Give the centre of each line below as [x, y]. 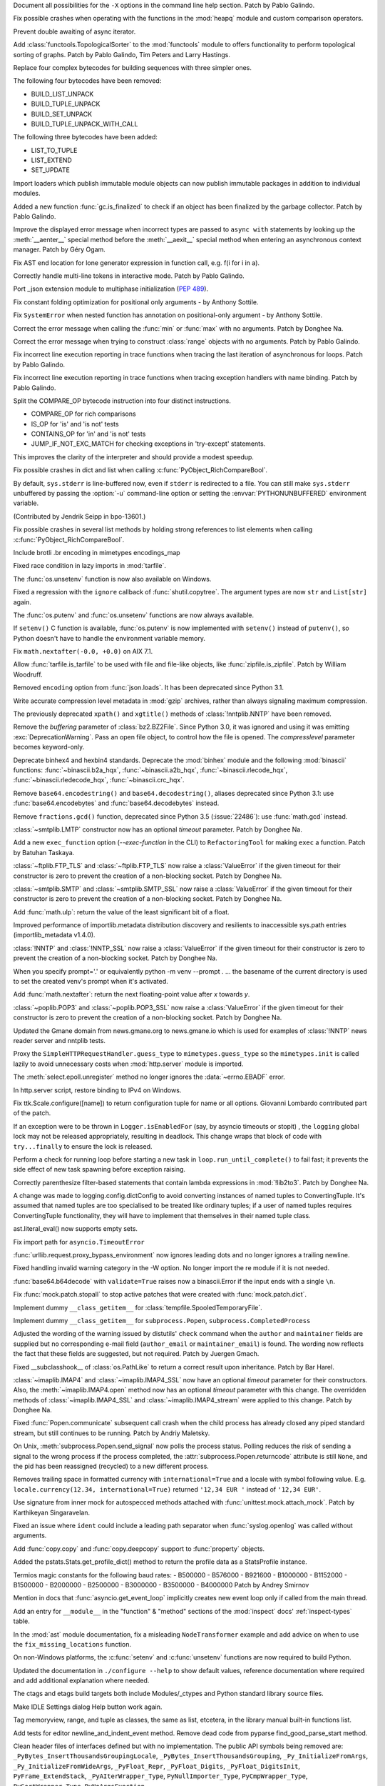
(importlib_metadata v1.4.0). [54, 935]
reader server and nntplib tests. [60, 1040]
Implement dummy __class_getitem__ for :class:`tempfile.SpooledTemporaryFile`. [138, 1307]
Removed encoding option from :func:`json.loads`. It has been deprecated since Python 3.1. [149, 688]
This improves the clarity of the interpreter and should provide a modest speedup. [134, 457]
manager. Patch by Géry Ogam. [60, 249]
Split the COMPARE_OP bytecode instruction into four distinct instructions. [122, 401]
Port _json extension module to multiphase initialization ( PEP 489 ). [111, 289]
